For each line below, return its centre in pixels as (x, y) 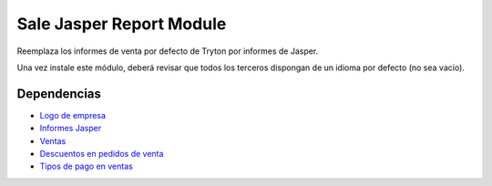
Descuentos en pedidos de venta (102, 154)
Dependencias (59, 93)
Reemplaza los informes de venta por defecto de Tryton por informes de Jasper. (168, 51)
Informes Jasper (71, 129)
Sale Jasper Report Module (122, 24)
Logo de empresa (73, 115)
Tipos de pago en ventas (87, 166)
